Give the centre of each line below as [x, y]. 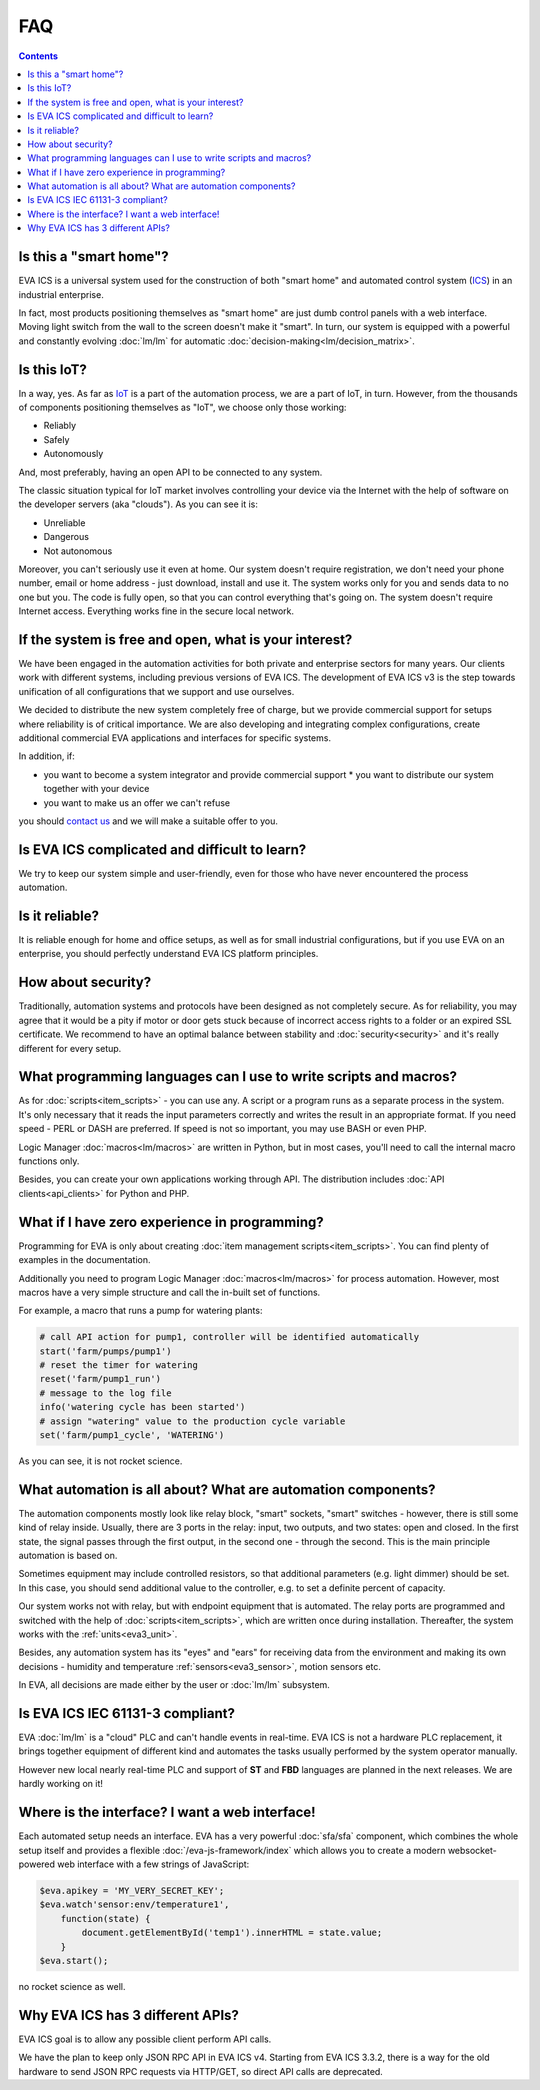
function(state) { [105, 1918]
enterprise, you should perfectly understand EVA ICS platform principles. [168, 954]
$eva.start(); [74, 1960]
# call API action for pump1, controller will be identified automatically [229, 1337]
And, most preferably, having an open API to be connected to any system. [170, 472]
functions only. [49, 1161]
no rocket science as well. [72, 1986]
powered [36, 1864]
